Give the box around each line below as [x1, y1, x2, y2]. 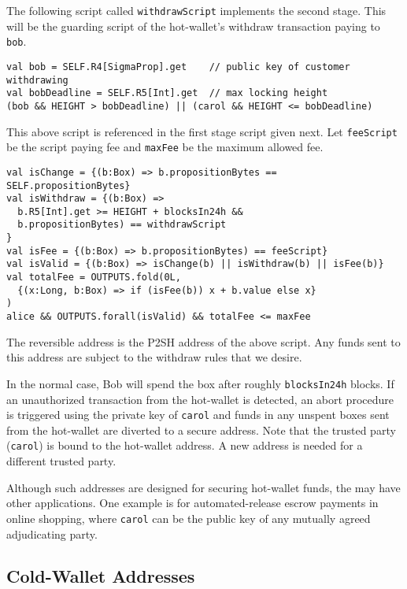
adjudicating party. [6, 525, 98, 542]
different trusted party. [6, 453, 117, 469]
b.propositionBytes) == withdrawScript [17, 219, 227, 231]
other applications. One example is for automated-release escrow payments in [6, 495, 379, 511]
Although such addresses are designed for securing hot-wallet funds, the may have [6, 479, 401, 495]
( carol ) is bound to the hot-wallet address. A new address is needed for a [6, 437, 363, 454]
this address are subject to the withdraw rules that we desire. [6, 349, 302, 365]
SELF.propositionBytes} [6, 180, 131, 191]
